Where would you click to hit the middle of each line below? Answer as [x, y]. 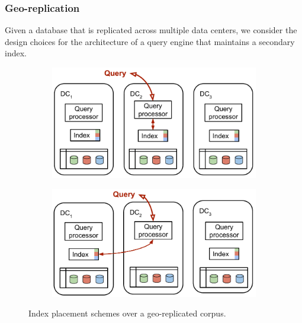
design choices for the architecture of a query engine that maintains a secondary [150, 41]
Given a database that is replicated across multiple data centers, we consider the [151, 30]
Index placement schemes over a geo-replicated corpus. [127, 313]
